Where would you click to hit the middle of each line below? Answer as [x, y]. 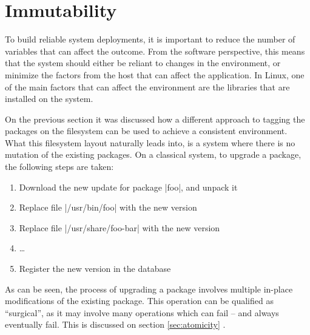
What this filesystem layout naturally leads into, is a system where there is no [150, 142]
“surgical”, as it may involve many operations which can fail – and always [142, 312]
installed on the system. [49, 99]
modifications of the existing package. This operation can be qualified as [139, 301]
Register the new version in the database [95, 269]
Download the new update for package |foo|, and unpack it [128, 187]
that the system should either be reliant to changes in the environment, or [143, 63]
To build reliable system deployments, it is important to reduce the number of [150, 39]
